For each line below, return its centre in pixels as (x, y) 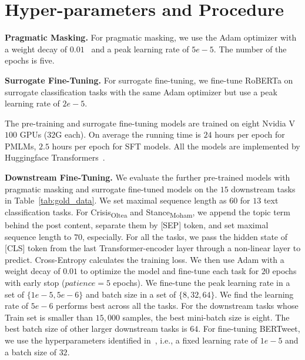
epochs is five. (30, 60)
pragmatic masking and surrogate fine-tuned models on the (111, 189)
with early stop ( (35, 282)
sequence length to (38, 236)
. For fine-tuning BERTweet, (249, 329)
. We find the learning (254, 294)
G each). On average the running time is (128, 134)
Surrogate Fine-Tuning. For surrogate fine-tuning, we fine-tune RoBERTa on (149, 80)
